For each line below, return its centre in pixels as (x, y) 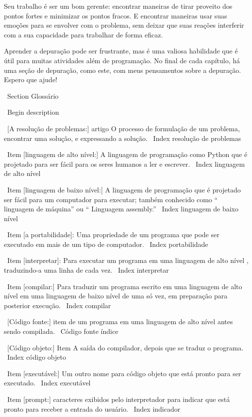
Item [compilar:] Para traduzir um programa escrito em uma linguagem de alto (125, 286)
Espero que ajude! (31, 79)
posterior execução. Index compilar (58, 305)
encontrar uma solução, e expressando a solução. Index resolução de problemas (123, 138)
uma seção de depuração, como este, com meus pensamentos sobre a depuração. (123, 70)
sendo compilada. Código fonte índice (61, 331)
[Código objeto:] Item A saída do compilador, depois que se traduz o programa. (125, 347)
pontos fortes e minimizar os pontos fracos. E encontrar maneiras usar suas (116, 15)
